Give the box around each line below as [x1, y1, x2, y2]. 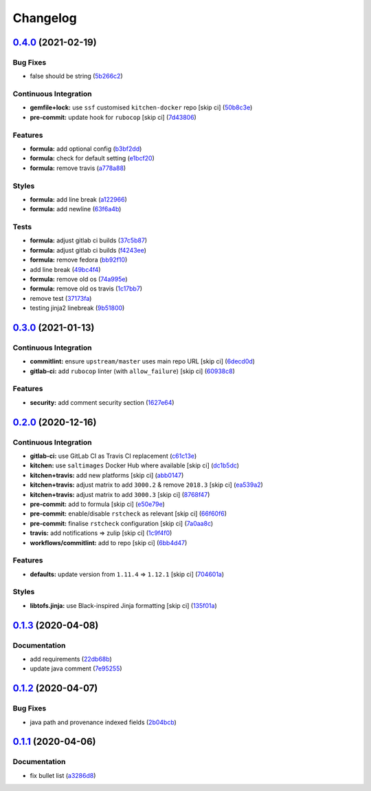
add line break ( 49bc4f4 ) [30, 265, 101, 273]
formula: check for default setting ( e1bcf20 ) [30, 154, 155, 162]
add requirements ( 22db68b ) [30, 655, 113, 663]
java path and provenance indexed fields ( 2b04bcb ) [30, 718, 177, 726]
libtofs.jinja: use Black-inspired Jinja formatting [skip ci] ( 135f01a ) [30, 601, 217, 609]
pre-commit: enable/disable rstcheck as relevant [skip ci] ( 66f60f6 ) [30, 509, 227, 518]
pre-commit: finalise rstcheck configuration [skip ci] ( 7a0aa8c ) [30, 519, 214, 527]
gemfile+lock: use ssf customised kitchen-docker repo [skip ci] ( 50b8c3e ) [30, 103, 253, 112]
